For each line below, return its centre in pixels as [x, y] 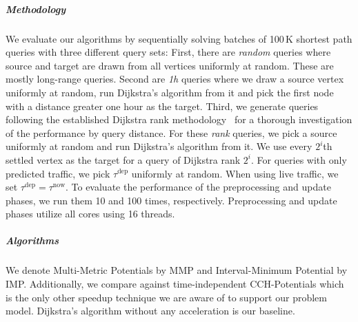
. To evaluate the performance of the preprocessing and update [198, 187]
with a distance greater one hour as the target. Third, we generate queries [162, 106]
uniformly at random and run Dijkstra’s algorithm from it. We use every [159, 146]
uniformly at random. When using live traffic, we [235, 173]
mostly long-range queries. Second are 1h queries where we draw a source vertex [175, 79]
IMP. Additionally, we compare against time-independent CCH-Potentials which [175, 284]
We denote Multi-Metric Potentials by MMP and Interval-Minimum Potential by [177, 270]
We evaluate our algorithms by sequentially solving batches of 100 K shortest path [179, 38]
